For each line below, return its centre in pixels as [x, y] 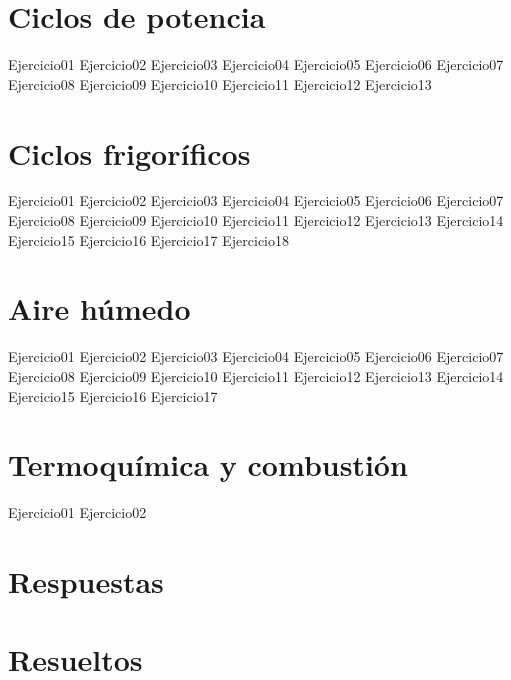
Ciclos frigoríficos [129, 152]
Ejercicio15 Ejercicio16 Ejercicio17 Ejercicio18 [149, 239]
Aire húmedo [99, 308]
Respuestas [86, 581]
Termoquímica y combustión [208, 464]
